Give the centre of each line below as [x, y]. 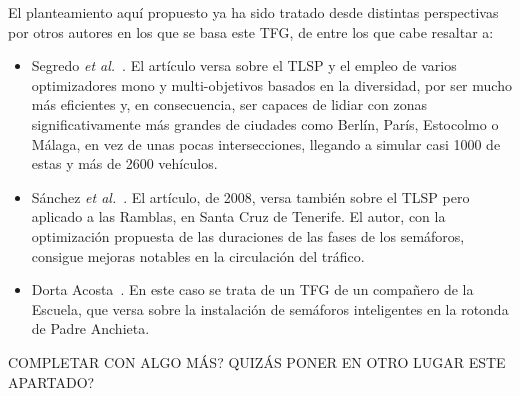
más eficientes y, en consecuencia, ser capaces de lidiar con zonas [229, 104]
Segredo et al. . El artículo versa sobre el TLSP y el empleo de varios [244, 65]
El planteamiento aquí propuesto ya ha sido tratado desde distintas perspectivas [253, 12]
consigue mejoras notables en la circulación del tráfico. [198, 255]
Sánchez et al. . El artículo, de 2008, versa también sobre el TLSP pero [250, 196]
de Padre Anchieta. [90, 328]
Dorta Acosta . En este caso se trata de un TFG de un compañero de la [252, 289]
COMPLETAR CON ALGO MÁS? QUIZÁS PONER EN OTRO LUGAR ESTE [257, 361]
